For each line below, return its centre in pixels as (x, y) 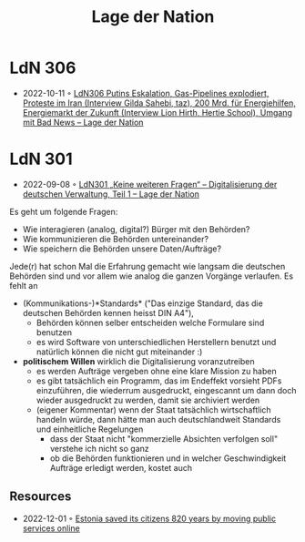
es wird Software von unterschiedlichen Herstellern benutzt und (156, 342)
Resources (41, 497)
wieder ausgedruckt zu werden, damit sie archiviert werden (148, 400)
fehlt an (24, 285)
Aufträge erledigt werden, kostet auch (121, 467)
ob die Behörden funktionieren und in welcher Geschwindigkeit (168, 458)
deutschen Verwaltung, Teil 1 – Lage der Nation (111, 194)
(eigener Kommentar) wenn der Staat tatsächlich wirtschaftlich (153, 409)
